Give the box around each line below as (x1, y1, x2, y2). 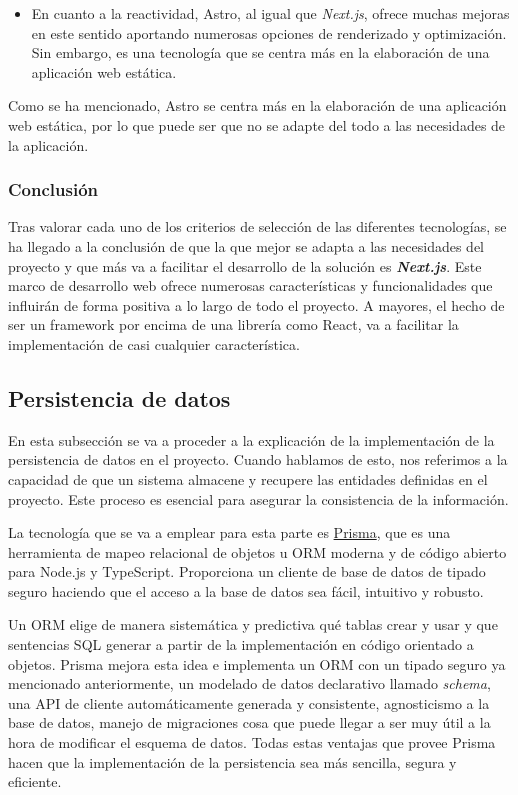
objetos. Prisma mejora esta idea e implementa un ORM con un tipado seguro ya (8, 653, 506, 674)
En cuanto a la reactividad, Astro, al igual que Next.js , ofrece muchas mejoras (31, 3, 510, 23)
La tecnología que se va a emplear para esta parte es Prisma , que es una (8, 522, 451, 543)
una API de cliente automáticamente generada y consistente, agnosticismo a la (8, 692, 490, 713)
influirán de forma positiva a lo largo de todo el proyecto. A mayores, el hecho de (8, 294, 505, 315)
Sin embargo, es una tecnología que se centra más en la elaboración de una (31, 42, 490, 63)
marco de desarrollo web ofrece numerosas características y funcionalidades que (8, 275, 493, 296)
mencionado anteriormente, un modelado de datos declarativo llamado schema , (8, 673, 491, 694)
